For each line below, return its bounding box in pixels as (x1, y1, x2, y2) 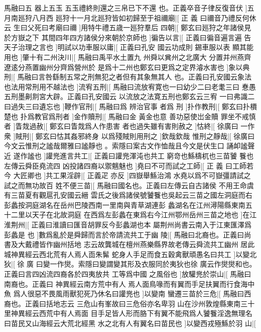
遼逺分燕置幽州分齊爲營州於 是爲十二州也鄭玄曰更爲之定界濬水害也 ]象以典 (4, 61, 250, 72)
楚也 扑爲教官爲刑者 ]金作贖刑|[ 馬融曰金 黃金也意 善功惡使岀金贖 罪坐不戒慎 (4, 111, 256, 121)
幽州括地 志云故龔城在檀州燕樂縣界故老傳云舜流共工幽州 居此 (53, 239, 255, 250)
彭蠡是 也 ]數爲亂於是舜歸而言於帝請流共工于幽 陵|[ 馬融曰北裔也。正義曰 (4, 229, 244, 239)
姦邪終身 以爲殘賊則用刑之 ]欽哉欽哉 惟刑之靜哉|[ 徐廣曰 (70, 130, 255, 141)
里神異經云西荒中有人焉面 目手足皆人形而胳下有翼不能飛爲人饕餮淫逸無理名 (4, 308, 252, 318)
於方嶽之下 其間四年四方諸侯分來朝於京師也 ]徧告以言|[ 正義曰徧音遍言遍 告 (4, 32, 251, 42)
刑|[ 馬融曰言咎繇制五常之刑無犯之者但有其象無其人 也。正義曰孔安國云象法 (4, 71, 252, 82)
